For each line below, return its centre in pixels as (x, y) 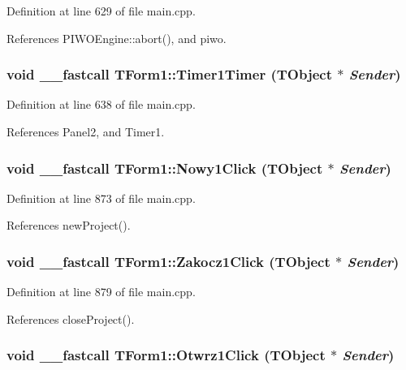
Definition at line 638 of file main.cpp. (101, 104)
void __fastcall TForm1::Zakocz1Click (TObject (168, 261)
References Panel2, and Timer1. (86, 131)
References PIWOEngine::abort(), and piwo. (117, 38)
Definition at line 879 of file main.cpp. (101, 292)
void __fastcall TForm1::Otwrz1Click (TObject (166, 355)
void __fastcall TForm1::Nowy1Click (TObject (165, 168)
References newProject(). (69, 225)
